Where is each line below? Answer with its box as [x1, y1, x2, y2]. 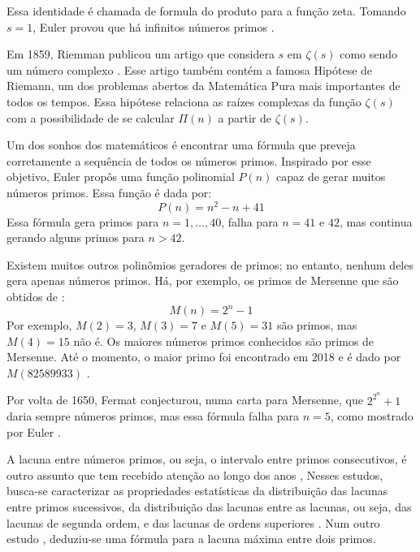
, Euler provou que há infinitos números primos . [32, 18, 275, 35]
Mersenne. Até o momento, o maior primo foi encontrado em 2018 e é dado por [6, 348, 401, 365]
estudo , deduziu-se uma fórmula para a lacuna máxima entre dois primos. [6, 530, 376, 547]
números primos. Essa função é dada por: [6, 183, 212, 201]
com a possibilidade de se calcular [6, 109, 175, 126]
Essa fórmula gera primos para [6, 213, 159, 230]
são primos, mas [276, 317, 357, 334]
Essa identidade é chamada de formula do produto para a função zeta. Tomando [6, 2, 406, 19]
